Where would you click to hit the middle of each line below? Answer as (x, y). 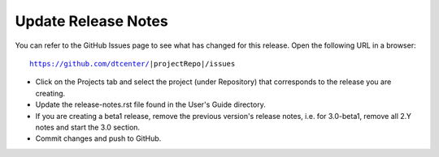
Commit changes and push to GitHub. (98, 138)
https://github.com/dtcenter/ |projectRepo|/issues (133, 64)
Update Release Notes (91, 21)
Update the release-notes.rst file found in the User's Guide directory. (150, 104)
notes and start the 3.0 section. (88, 127)
